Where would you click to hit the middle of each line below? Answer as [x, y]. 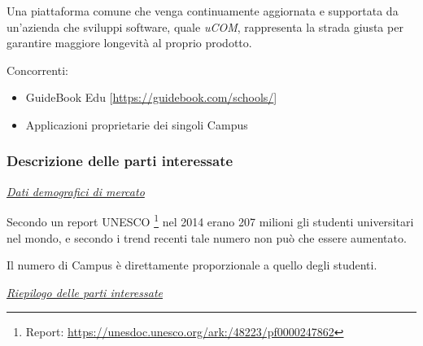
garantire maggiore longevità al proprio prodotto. [129, 43]
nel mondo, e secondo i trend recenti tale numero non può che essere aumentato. [207, 237]
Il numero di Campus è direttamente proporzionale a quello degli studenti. [192, 265]
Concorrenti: [37, 70]
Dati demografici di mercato [76, 191]
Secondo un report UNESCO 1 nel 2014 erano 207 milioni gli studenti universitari [210, 221]
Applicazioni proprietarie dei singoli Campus [137, 124]
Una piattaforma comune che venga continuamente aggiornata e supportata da [203, 11]
